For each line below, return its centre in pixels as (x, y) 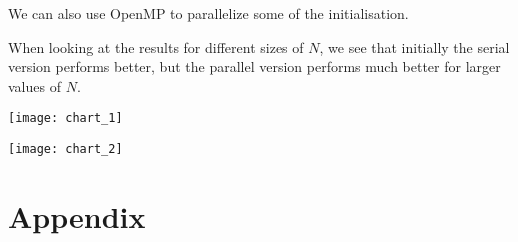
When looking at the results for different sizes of (156, 46)
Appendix (77, 215)
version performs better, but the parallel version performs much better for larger (254, 66)
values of (34, 85)
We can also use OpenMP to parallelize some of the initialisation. (208, 13)
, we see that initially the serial (414, 46)
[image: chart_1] (65, 118)
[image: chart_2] (65, 149)
